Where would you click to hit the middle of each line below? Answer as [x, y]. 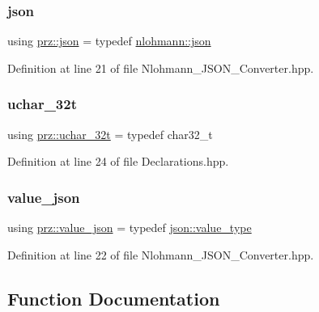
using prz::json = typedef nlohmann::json [109, 41]
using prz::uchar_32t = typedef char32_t [110, 134]
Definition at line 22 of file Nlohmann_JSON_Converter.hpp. [161, 254]
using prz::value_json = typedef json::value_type [130, 228]
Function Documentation [114, 298]
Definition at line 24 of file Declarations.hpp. [118, 161]
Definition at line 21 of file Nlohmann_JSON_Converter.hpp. [161, 67]
